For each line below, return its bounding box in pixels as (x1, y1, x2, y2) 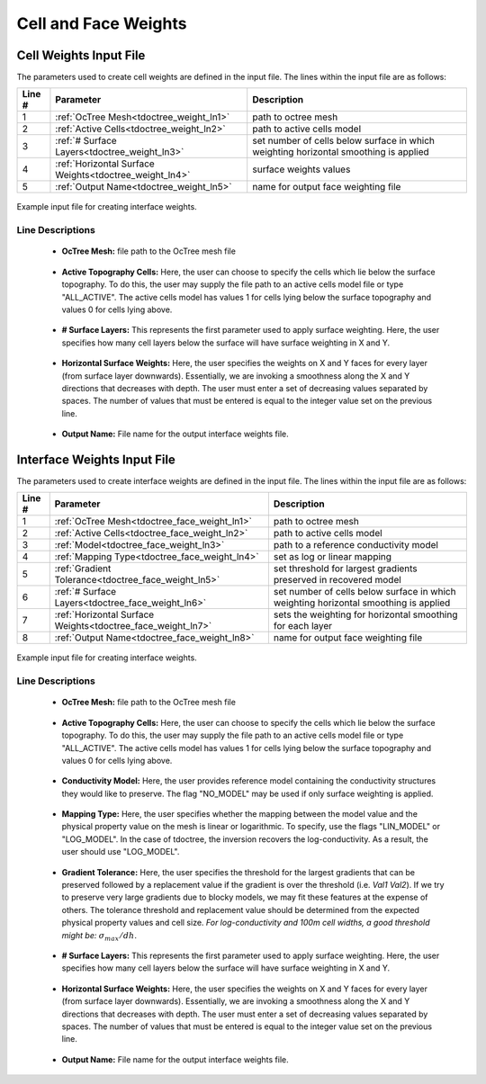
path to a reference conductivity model (273, 539, 438, 551)
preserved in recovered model (273, 574, 402, 587)
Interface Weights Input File (16, 452, 175, 467)
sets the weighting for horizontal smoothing (273, 608, 458, 621)
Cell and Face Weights (16, 13, 187, 33)
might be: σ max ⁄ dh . (61, 929, 137, 943)
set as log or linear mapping (273, 551, 391, 563)
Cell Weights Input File (16, 48, 146, 63)
